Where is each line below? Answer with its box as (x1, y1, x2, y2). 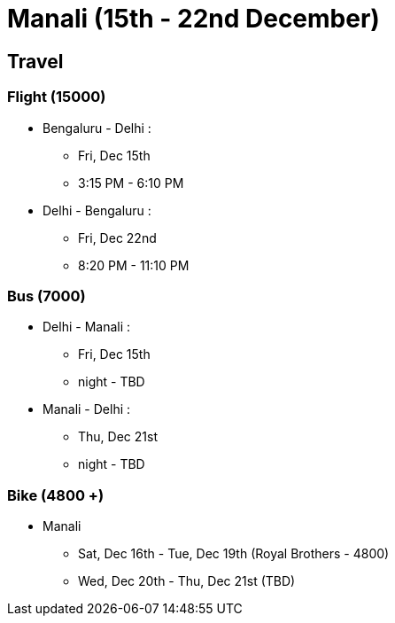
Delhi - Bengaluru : (43, 202, 151, 218)
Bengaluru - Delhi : (43, 120, 151, 136)
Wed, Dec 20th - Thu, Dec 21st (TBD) (78, 573, 296, 589)
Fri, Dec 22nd (78, 230, 157, 245)
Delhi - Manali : (43, 319, 131, 335)
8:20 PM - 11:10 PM (78, 257, 190, 273)
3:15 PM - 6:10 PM (78, 175, 184, 191)
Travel (7, 50, 64, 73)
